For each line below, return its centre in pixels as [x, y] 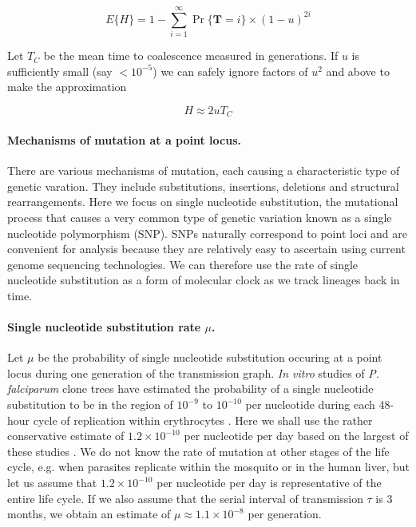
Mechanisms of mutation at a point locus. [124, 139]
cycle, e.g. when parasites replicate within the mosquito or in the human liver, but [208, 467]
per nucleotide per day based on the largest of [296, 436]
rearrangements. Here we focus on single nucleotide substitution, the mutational [203, 202]
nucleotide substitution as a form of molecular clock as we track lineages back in [204, 280]
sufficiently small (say [60, 71]
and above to [358, 71]
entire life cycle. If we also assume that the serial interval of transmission [185, 498]
